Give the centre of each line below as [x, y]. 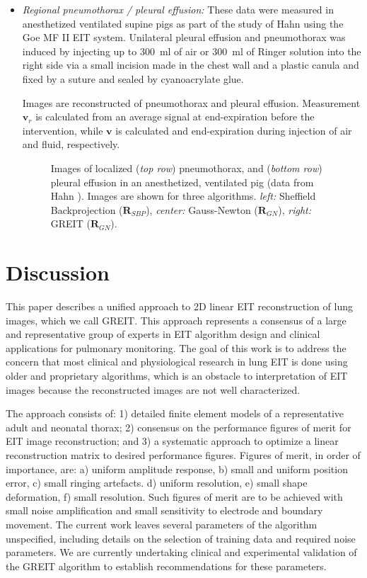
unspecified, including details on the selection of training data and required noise [181, 538]
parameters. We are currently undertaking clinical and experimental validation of [181, 552]
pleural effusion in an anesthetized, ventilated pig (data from [182, 182]
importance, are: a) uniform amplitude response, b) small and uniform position [177, 469]
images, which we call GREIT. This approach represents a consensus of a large [176, 320]
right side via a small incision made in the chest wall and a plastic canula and [191, 65]
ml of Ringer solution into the [297, 51]
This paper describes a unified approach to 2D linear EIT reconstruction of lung [179, 306]
